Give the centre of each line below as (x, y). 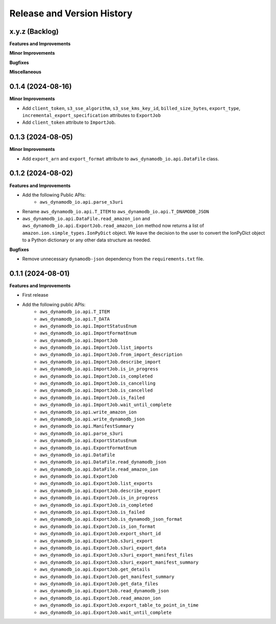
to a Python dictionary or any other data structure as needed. (87, 240)
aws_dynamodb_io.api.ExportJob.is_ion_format (98, 526)
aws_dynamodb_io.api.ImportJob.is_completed (96, 376)
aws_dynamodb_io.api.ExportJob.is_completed (96, 505)
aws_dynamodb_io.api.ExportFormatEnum (88, 448)
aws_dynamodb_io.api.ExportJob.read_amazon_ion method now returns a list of (113, 226)
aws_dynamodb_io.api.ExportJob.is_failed (92, 512)
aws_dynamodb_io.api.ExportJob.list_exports (96, 484)
